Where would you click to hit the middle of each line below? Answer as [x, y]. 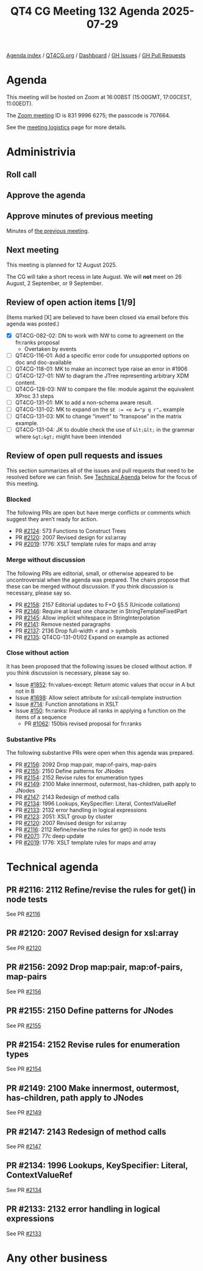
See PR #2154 [24, 1069]
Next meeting [33, 250]
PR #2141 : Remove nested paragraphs [63, 624]
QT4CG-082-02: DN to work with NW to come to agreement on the [99, 335]
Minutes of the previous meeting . [48, 231]
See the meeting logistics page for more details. [66, 127]
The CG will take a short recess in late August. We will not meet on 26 [94, 276]
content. [26, 382]
